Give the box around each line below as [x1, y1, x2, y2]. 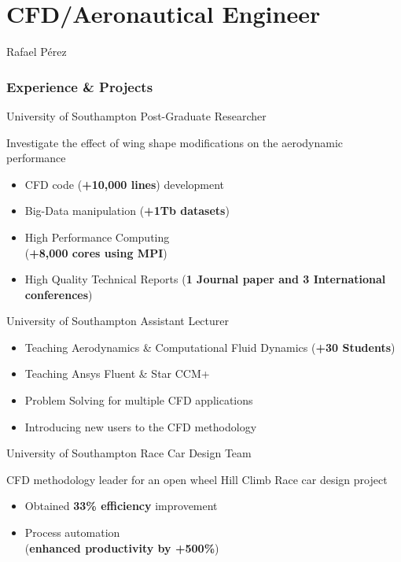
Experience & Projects [6, 76, 153, 96]
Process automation [24, 524, 120, 541]
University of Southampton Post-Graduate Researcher [6, 107, 267, 124]
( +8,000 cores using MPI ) [24, 244, 167, 261]
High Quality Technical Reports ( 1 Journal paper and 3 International [24, 271, 386, 287]
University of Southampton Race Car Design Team [6, 445, 252, 461]
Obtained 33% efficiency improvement [24, 497, 218, 514]
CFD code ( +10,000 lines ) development [24, 176, 225, 192]
